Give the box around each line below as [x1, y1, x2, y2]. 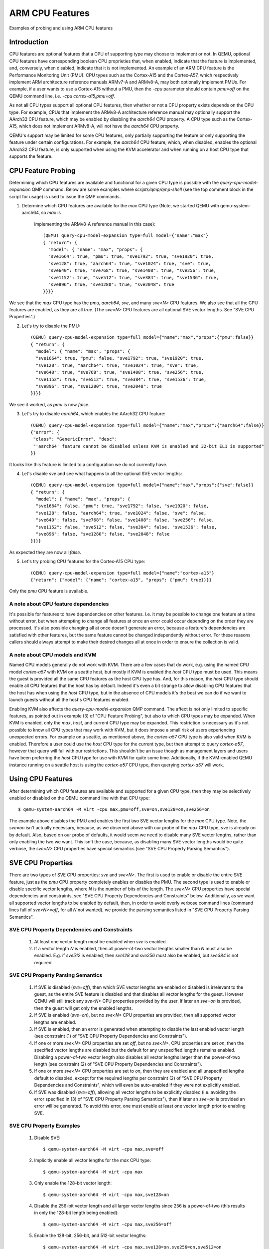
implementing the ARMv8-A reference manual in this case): [34, 221, 155, 227]
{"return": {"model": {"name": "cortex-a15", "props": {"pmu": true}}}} [30, 577, 212, 583]
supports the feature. [9, 153, 53, 159]
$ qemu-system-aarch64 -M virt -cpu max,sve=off [43, 1147, 164, 1152]
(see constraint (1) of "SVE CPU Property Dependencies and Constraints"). [34, 1033, 188, 1039]
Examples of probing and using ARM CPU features [9, 25, 113, 31]
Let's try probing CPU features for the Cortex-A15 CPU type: [21, 559, 145, 565]
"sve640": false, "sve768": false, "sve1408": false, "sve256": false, [35, 517, 215, 523]
